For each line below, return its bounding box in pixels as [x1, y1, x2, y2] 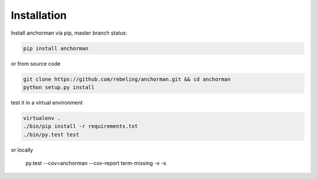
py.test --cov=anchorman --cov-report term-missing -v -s [25, 160, 167, 167]
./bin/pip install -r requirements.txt [23, 123, 138, 130]
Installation [11, 9, 67, 22]
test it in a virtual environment [11, 99, 83, 106]
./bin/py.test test [23, 131, 79, 138]
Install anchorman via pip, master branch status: [11, 29, 127, 36]
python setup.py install [23, 84, 95, 90]
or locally [11, 146, 33, 153]
